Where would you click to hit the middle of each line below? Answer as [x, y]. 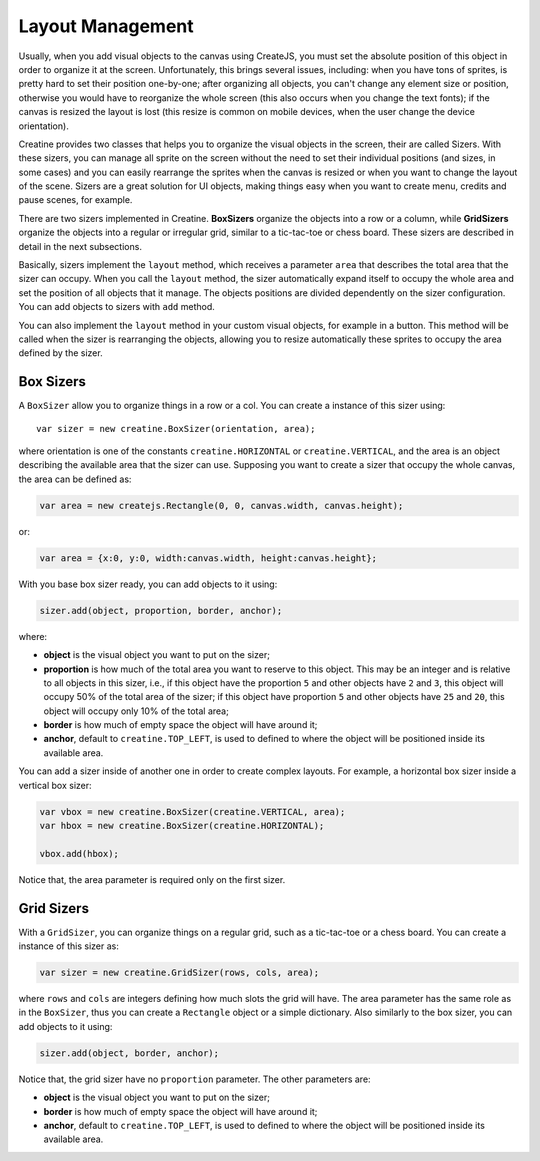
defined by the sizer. [61, 353]
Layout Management [106, 26]
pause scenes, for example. [75, 200]
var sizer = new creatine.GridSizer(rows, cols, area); [179, 973]
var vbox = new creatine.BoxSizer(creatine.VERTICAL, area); [192, 811]
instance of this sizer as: [68, 946]
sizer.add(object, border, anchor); [129, 1053]
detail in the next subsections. [80, 246]
